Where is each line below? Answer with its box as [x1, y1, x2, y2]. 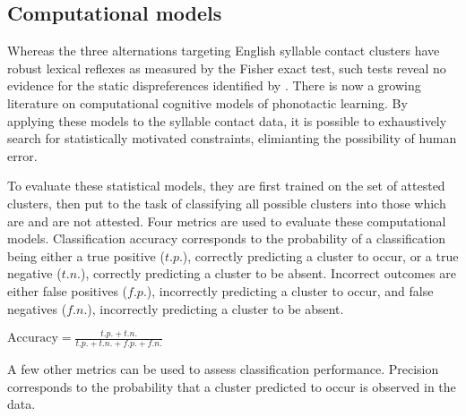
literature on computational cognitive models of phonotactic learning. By [7, 93, 408, 112]
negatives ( [7, 299, 67, 318]
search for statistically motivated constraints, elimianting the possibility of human [7, 129, 457, 148]
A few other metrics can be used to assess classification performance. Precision [7, 360, 439, 378]
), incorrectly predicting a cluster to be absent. [87, 299, 344, 318]
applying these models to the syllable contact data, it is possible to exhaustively [7, 111, 447, 130]
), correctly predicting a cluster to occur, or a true [182, 246, 459, 265]
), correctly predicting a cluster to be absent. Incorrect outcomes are [80, 264, 456, 283]
